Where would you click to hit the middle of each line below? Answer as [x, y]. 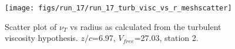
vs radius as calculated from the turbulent [146, 26]
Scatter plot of [31, 26]
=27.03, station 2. [166, 38]
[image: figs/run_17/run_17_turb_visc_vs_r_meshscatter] [118, 8]
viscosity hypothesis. [41, 38]
